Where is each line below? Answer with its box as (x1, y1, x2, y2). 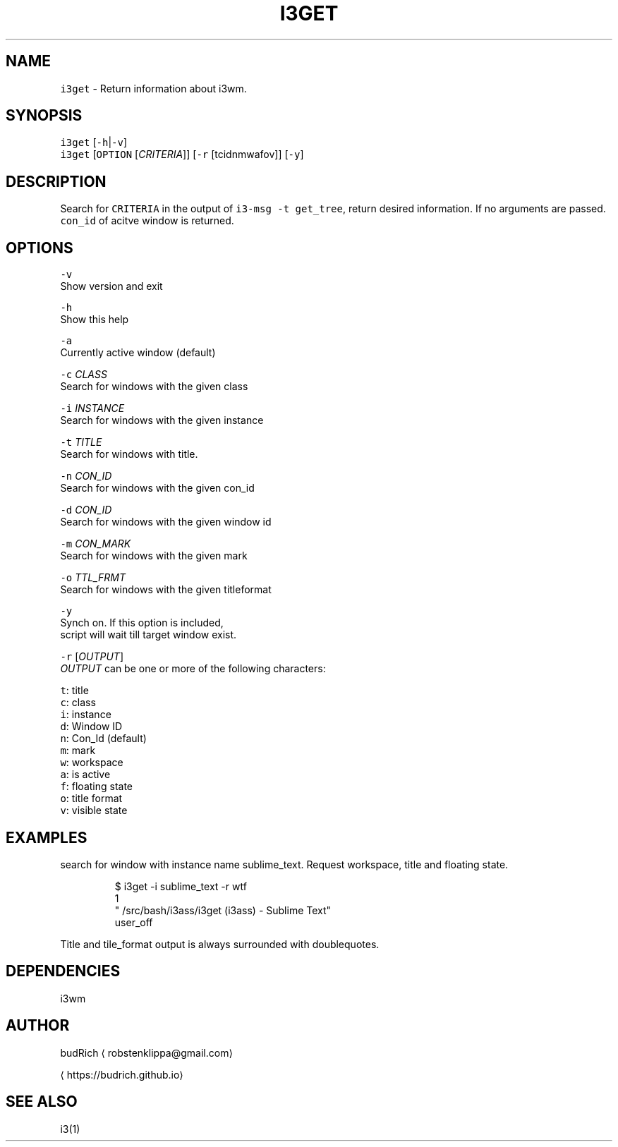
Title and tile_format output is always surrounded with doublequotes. (60, 937, 380, 950)
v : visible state (60, 804, 128, 817)
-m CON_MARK (60, 538, 131, 550)
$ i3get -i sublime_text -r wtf (114, 880, 247, 892)
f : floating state (60, 780, 133, 793)
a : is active (60, 768, 111, 781)
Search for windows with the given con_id (60, 482, 255, 494)
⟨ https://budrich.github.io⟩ (60, 1068, 183, 1081)
